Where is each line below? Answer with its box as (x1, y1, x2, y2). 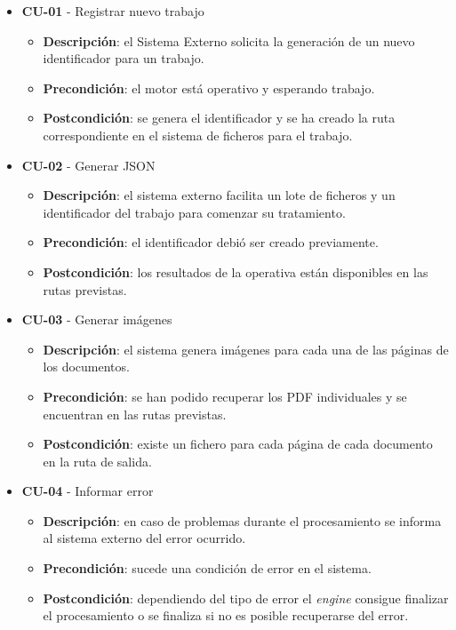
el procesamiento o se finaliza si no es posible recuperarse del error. (43, 606, 409, 625)
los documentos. (43, 357, 130, 376)
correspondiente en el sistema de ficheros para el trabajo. (43, 125, 353, 144)
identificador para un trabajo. (43, 49, 204, 68)
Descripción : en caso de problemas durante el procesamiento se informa (43, 511, 442, 530)
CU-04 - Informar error (21, 482, 154, 500)
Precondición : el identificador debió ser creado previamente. (43, 233, 379, 251)
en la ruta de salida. (43, 451, 152, 470)
